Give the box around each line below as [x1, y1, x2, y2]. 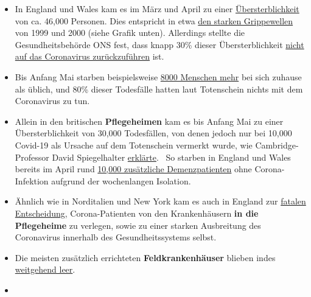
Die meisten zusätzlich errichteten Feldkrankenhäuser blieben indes [15, 251, 276, 264]
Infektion [15, 174, 49, 187]
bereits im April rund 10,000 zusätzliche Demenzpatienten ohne [15, 162, 252, 175]
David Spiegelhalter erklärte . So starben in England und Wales [52, 150, 291, 163]
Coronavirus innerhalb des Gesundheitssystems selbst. [15, 231, 217, 243]
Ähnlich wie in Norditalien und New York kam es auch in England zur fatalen [15, 195, 306, 208]
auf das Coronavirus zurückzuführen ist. [15, 50, 164, 63]
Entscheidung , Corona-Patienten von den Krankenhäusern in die [15, 206, 259, 219]
